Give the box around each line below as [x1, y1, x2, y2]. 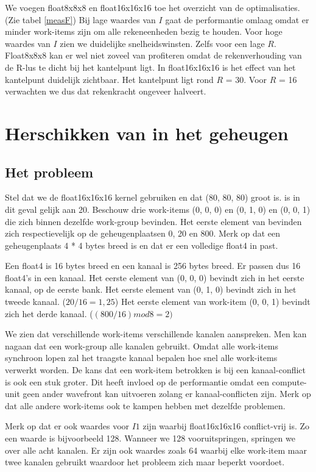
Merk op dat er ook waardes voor [5, 420, 130, 432]
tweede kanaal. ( [5, 295, 66, 308]
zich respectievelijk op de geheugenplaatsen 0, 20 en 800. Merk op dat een [5, 227, 281, 240]
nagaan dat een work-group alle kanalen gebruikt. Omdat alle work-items [5, 339, 279, 352]
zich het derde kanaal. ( [5, 307, 93, 320]
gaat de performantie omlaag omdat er [165, 13, 309, 26]
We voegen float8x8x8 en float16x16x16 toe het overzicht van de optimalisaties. [5, 1, 300, 13]
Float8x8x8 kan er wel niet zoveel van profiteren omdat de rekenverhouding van [5, 49, 302, 62]
